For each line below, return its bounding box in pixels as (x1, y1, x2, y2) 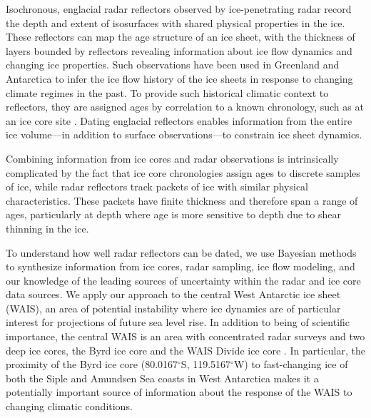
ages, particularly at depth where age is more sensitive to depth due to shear (6, 207, 341, 222)
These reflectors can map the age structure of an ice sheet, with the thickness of (6, 29, 355, 44)
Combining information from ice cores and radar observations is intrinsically (6, 151, 339, 165)
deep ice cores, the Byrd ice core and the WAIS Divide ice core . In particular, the (6, 342, 365, 357)
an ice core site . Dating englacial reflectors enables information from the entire (6, 113, 352, 128)
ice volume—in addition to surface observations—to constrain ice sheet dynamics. (6, 127, 362, 142)
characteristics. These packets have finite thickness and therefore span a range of (6, 193, 358, 208)
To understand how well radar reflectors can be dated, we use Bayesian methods (6, 245, 357, 260)
